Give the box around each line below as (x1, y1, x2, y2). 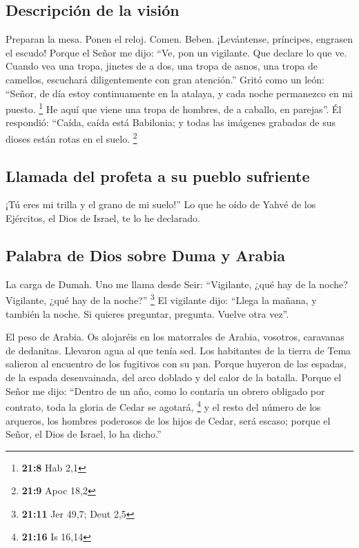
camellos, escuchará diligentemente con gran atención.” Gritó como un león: (6, 72, 324, 86)
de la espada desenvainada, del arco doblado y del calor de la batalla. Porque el (6, 370, 342, 385)
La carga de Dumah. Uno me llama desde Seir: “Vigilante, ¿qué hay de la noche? (6, 276, 348, 291)
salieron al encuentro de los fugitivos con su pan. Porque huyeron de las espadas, (6, 356, 347, 371)
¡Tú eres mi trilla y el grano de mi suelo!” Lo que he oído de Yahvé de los (6, 197, 316, 212)
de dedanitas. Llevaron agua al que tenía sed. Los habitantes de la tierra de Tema (6, 343, 351, 357)
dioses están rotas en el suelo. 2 (6, 130, 137, 145)
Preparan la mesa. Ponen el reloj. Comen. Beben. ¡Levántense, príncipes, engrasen (6, 32, 353, 46)
